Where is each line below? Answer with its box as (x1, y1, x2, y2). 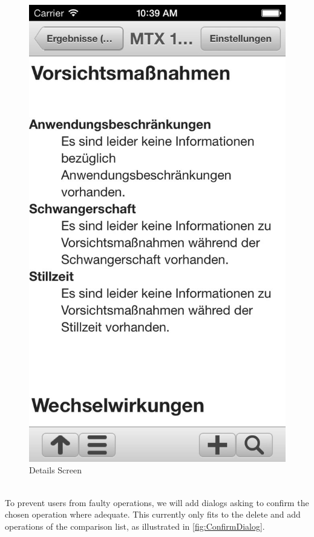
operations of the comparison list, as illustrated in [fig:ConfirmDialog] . (5, 519, 265, 532)
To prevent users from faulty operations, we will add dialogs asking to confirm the (5, 496, 309, 509)
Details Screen (29, 464, 82, 476)
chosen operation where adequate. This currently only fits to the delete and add (5, 508, 301, 521)
